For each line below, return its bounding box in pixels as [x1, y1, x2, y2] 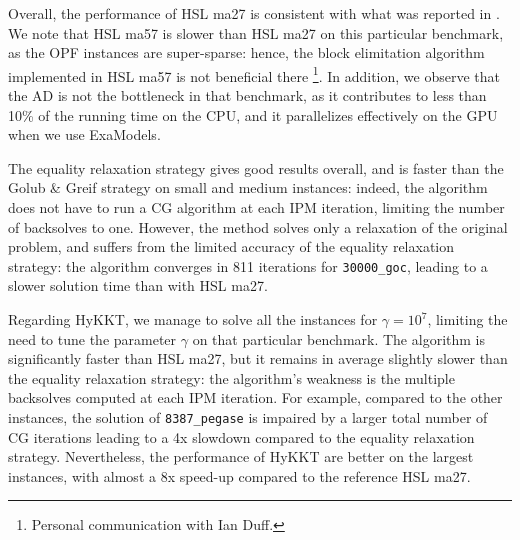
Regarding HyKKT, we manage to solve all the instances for [8, 309, 378, 330]
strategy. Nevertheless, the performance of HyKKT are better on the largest [8, 446, 474, 467]
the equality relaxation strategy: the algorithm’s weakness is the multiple [8, 367, 455, 388]
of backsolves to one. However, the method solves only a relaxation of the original [8, 216, 508, 237]
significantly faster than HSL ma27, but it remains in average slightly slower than [8, 348, 508, 369]
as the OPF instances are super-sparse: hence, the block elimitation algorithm [8, 42, 485, 63]
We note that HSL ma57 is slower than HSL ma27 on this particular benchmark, [8, 22, 504, 43]
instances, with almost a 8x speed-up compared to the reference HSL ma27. [8, 465, 471, 486]
